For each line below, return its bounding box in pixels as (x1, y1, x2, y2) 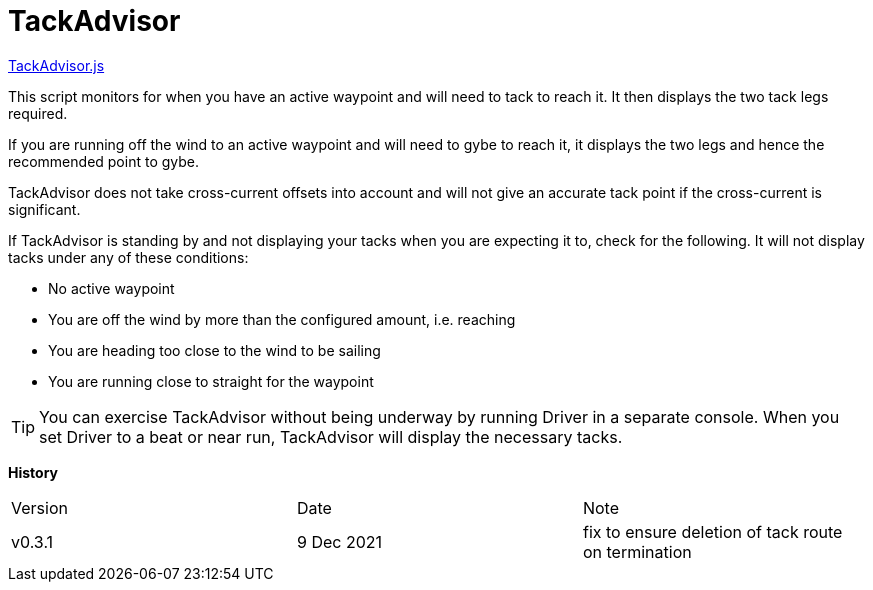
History (8, 463, 59, 481)
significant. (8, 200, 81, 218)
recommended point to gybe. (8, 152, 200, 170)
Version (11, 497, 68, 518)
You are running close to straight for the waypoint (48, 372, 374, 390)
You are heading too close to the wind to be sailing (48, 341, 381, 359)
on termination (582, 541, 692, 562)
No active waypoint (48, 279, 175, 297)
